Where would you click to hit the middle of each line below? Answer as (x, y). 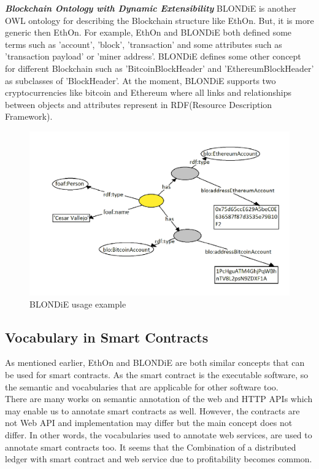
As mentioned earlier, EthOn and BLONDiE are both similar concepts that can (155, 362)
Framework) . (29, 116)
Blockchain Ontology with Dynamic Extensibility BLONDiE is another (151, 8)
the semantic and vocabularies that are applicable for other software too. (142, 386)
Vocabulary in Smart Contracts (107, 337)
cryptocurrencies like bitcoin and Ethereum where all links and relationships (148, 92)
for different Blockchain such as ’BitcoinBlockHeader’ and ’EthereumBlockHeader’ (159, 68)
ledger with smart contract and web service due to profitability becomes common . (159, 459)
